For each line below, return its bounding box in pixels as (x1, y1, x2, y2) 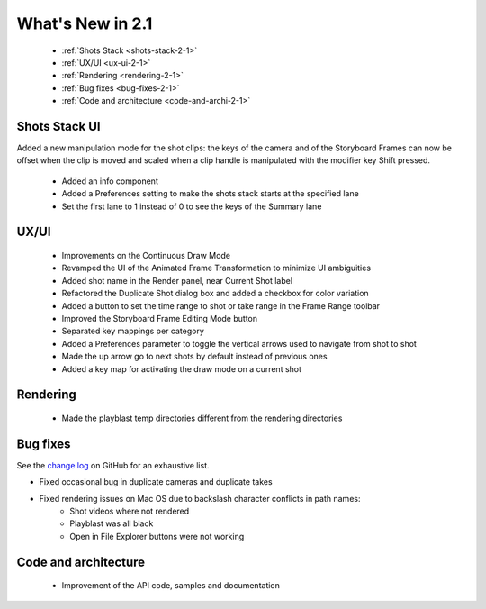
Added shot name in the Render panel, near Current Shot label (61, 275, 292, 286)
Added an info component (61, 176, 159, 186)
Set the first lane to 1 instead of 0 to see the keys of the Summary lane (61, 201, 322, 212)
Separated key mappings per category (61, 325, 204, 337)
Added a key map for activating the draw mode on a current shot (61, 363, 301, 374)
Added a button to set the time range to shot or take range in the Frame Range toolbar (61, 300, 381, 311)
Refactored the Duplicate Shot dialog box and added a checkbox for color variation (61, 288, 369, 299)
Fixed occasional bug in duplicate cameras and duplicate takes (39, 477, 274, 487)
